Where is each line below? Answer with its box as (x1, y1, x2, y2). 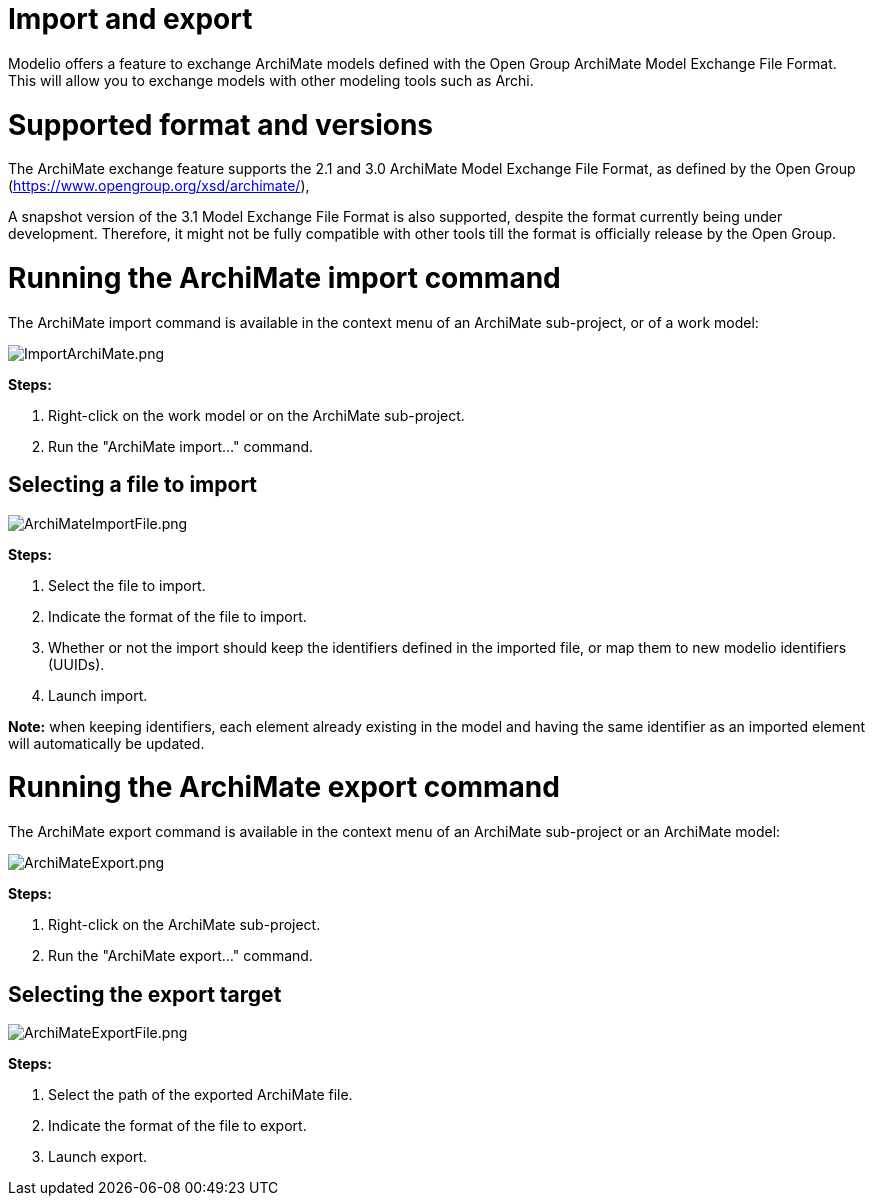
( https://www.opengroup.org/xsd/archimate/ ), (8, 177, 310, 195)
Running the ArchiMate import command (8, 261, 561, 295)
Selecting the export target (8, 981, 282, 1007)
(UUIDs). (48, 655, 105, 673)
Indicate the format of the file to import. (48, 607, 307, 625)
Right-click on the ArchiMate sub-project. (48, 916, 321, 934)
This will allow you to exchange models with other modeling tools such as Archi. (8, 71, 534, 89)
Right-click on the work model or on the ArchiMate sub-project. (48, 406, 465, 424)
